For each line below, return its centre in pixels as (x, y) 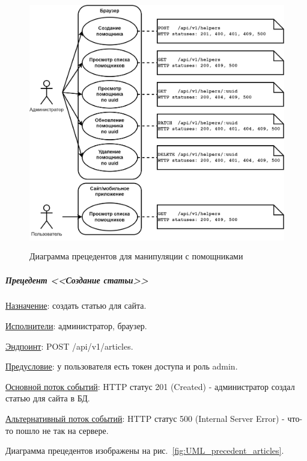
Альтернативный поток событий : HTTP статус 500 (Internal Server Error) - (145, 419)
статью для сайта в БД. (48, 398)
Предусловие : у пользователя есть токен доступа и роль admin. (122, 366)
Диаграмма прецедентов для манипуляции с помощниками (136, 256)
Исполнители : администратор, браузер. (76, 326)
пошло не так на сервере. (62, 430)
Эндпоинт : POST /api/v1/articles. (69, 346)
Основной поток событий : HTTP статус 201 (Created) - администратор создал (150, 386)
